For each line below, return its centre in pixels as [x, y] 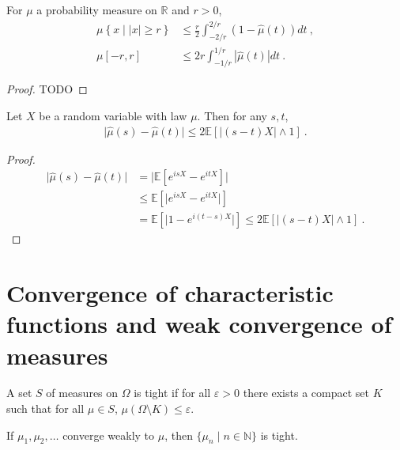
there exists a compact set [306, 393]
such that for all [45, 408]
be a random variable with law [113, 115]
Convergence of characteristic [170, 293]
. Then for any [232, 115]
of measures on [82, 393]
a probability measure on [97, 9]
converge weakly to [109, 435]
